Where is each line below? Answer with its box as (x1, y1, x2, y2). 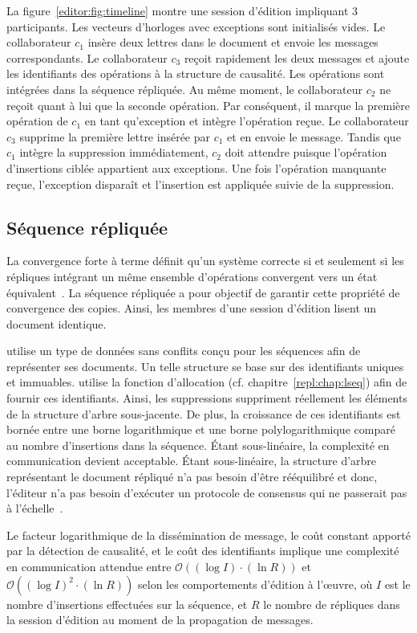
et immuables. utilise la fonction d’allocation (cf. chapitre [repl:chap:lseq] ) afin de (6, 374, 407, 390)
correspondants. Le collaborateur (6, 49, 168, 66)
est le (384, 575, 411, 592)
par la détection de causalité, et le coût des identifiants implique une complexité (6, 542, 399, 559)
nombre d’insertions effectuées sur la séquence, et (6, 595, 248, 612)
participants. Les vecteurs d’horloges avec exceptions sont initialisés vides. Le (6, 18, 386, 35)
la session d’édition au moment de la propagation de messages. (6, 611, 314, 628)
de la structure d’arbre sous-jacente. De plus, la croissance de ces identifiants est (6, 405, 401, 422)
